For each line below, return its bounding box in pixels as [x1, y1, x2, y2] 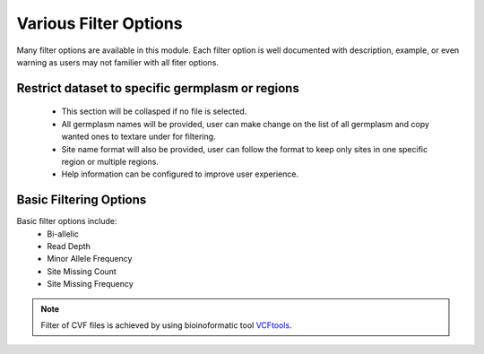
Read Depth [47, 240, 91, 251]
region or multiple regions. [61, 156, 159, 167]
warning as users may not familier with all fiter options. [16, 56, 220, 67]
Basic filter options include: [16, 216, 117, 227]
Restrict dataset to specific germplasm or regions [16, 81, 299, 96]
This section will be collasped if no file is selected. [61, 106, 247, 117]
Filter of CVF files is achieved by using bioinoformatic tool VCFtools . [40, 319, 292, 331]
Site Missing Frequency [47, 279, 134, 289]
